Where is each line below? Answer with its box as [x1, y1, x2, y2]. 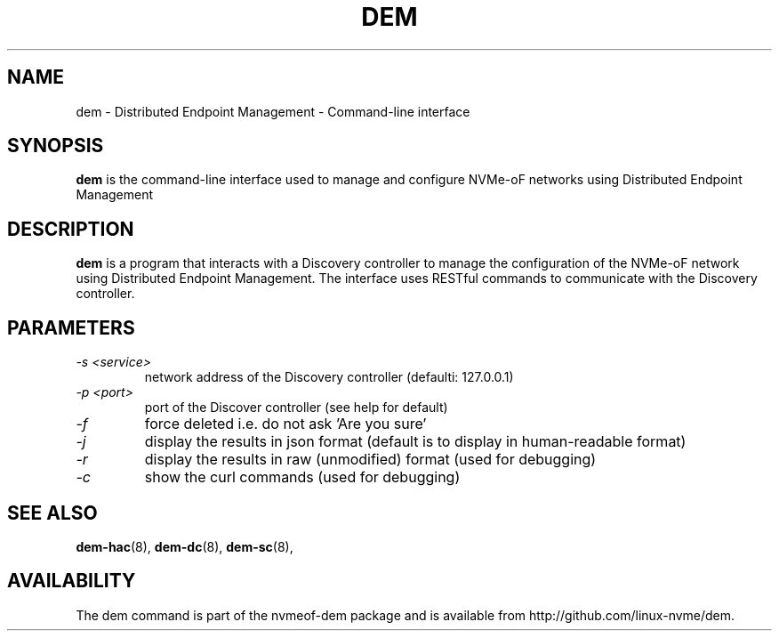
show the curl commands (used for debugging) [144, 468, 461, 487]
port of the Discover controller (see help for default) [144, 400, 448, 416]
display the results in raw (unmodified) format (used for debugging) [144, 450, 597, 469]
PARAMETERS [7, 316, 135, 339]
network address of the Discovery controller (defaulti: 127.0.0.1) [144, 369, 514, 385]
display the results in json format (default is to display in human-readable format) [144, 432, 687, 451]
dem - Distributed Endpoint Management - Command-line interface [76, 103, 470, 119]
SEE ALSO [7, 501, 98, 524]
